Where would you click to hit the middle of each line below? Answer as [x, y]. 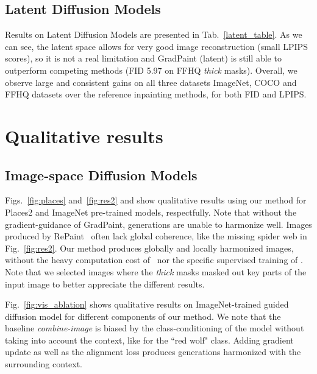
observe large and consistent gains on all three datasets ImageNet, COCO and [151, 82]
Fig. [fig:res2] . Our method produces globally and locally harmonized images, [149, 248]
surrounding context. [44, 364]
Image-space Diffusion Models [101, 175]
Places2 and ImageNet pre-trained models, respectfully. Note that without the [151, 212]
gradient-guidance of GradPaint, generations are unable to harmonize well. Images [158, 224]
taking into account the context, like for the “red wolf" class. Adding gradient [149, 340]
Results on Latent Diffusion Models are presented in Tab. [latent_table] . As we [154, 34]
